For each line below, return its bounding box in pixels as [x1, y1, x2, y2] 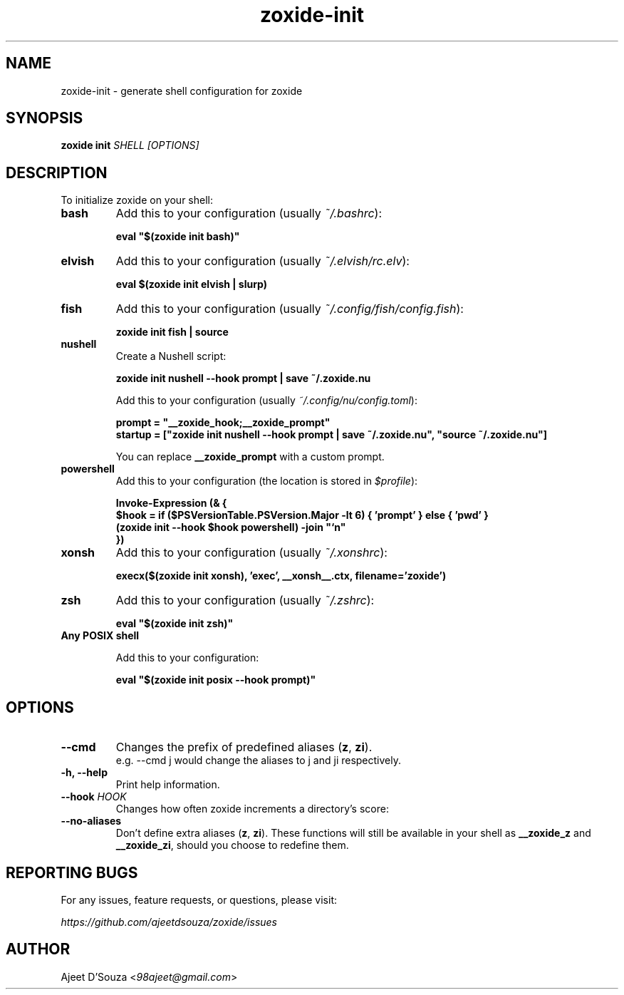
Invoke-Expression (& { [115, 497, 227, 510]
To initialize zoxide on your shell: [61, 194, 213, 207]
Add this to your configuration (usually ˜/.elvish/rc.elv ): [115, 254, 410, 269]
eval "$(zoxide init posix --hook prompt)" [115, 674, 316, 686]
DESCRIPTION [6, 163, 108, 182]
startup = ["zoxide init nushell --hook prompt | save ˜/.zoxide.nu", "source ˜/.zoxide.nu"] [115, 428, 548, 441]
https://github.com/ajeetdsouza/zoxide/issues [61, 915, 278, 928]
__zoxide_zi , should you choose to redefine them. [115, 839, 349, 852]
